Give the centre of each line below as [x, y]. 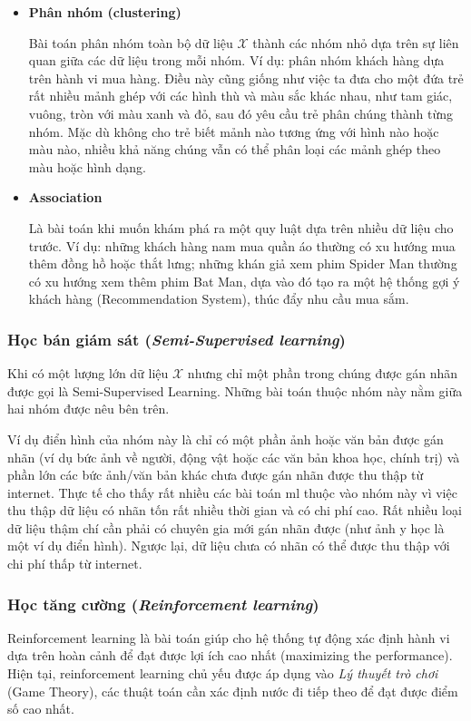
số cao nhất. [41, 709]
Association [65, 197]
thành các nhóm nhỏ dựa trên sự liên [356, 42]
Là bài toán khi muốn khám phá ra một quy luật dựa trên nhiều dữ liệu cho [241, 227]
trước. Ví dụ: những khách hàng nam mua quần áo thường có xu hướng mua [242, 245]
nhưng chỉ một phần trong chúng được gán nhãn [323, 373]
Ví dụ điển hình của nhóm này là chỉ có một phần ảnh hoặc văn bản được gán [226, 438]
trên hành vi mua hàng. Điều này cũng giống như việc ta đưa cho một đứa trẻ [246, 78]
